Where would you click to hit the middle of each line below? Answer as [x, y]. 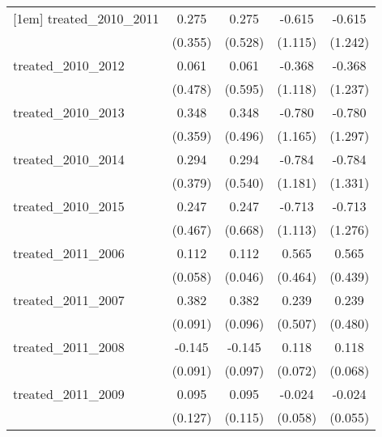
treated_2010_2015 [69, 206]
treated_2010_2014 [69, 159]
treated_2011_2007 [69, 300]
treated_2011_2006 [69, 253]
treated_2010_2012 [69, 65]
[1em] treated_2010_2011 [86, 18]
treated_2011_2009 [69, 394]
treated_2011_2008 [69, 347]
